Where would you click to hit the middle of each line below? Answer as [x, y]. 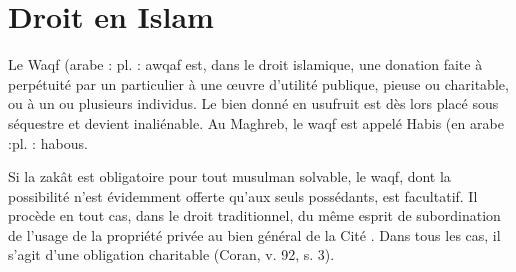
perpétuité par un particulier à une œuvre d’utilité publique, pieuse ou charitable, [258, 83]
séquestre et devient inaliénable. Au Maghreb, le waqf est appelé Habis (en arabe [256, 122]
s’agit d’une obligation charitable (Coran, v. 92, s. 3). [171, 254]
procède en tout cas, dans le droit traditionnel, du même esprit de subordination [254, 215]
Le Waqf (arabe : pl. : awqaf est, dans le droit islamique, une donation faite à [245, 64]
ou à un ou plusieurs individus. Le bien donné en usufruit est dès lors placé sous [253, 103]
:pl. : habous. [48, 142]
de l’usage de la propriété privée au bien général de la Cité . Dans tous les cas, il [254, 234]
